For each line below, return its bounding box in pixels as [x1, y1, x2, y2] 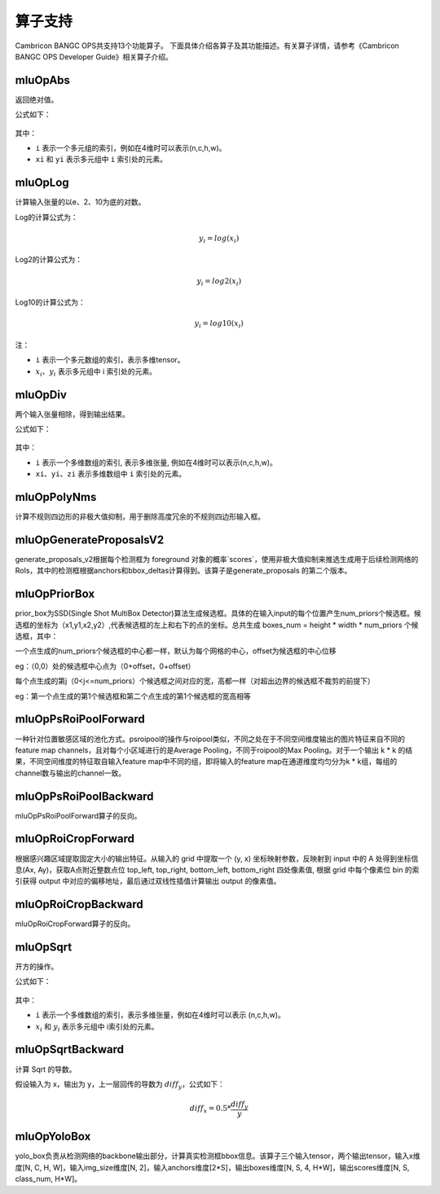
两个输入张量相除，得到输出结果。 [15, 409, 130, 419]
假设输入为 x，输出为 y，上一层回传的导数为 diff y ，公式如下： [15, 1079, 226, 1091]
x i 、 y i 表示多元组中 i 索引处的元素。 [35, 367, 156, 378]
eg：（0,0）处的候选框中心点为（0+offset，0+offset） [15, 661, 196, 671]
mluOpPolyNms [15, 489, 97, 504]
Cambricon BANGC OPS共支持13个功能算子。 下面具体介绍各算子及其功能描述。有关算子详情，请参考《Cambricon [15, 41, 399, 50]
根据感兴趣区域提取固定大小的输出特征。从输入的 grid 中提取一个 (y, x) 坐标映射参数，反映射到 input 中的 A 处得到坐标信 [15, 854, 419, 863]
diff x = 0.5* [189, 1104, 231, 1115]
